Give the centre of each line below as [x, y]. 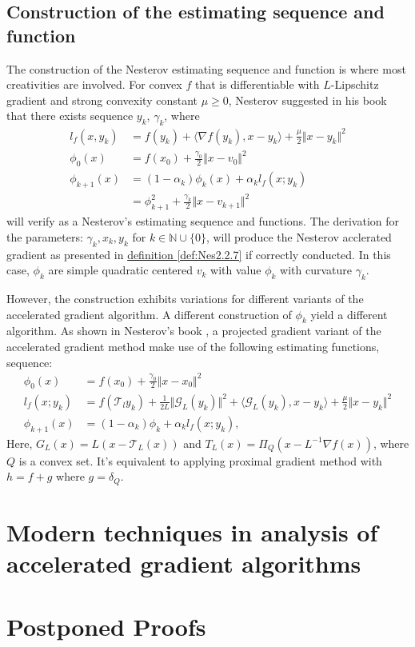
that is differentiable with [257, 84]
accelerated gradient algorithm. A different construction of [149, 314]
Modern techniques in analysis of [192, 532]
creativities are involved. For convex [94, 84]
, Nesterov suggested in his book [307, 100]
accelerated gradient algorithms [184, 563]
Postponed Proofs [106, 626]
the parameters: [45, 236]
